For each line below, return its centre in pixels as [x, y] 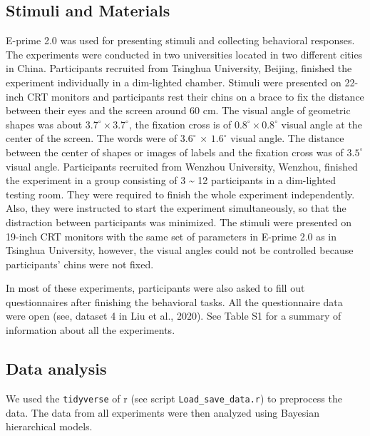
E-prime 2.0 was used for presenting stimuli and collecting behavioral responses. [180, 40]
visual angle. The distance [287, 138]
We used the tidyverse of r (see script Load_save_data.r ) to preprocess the [174, 398]
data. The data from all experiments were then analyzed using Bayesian [163, 412]
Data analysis [56, 369]
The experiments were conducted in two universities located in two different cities [184, 54]
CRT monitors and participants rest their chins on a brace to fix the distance [195, 96]
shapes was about [44, 124]
